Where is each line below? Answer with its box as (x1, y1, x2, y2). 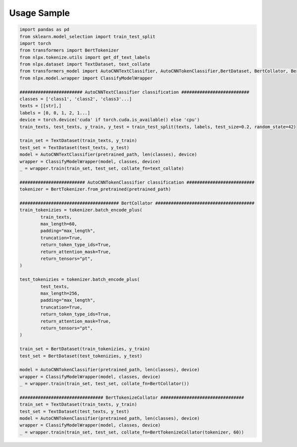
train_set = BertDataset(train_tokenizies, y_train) (19, 346, 150, 352)
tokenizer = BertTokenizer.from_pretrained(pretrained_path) (19, 187, 171, 192)
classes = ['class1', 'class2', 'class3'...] (19, 96, 132, 102)
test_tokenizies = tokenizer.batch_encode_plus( (19, 277, 140, 282)
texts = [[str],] (19, 103, 62, 109)
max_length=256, (40, 290, 80, 296)
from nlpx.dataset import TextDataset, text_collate (19, 62, 150, 67)
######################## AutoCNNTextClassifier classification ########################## (19, 89, 249, 95)
